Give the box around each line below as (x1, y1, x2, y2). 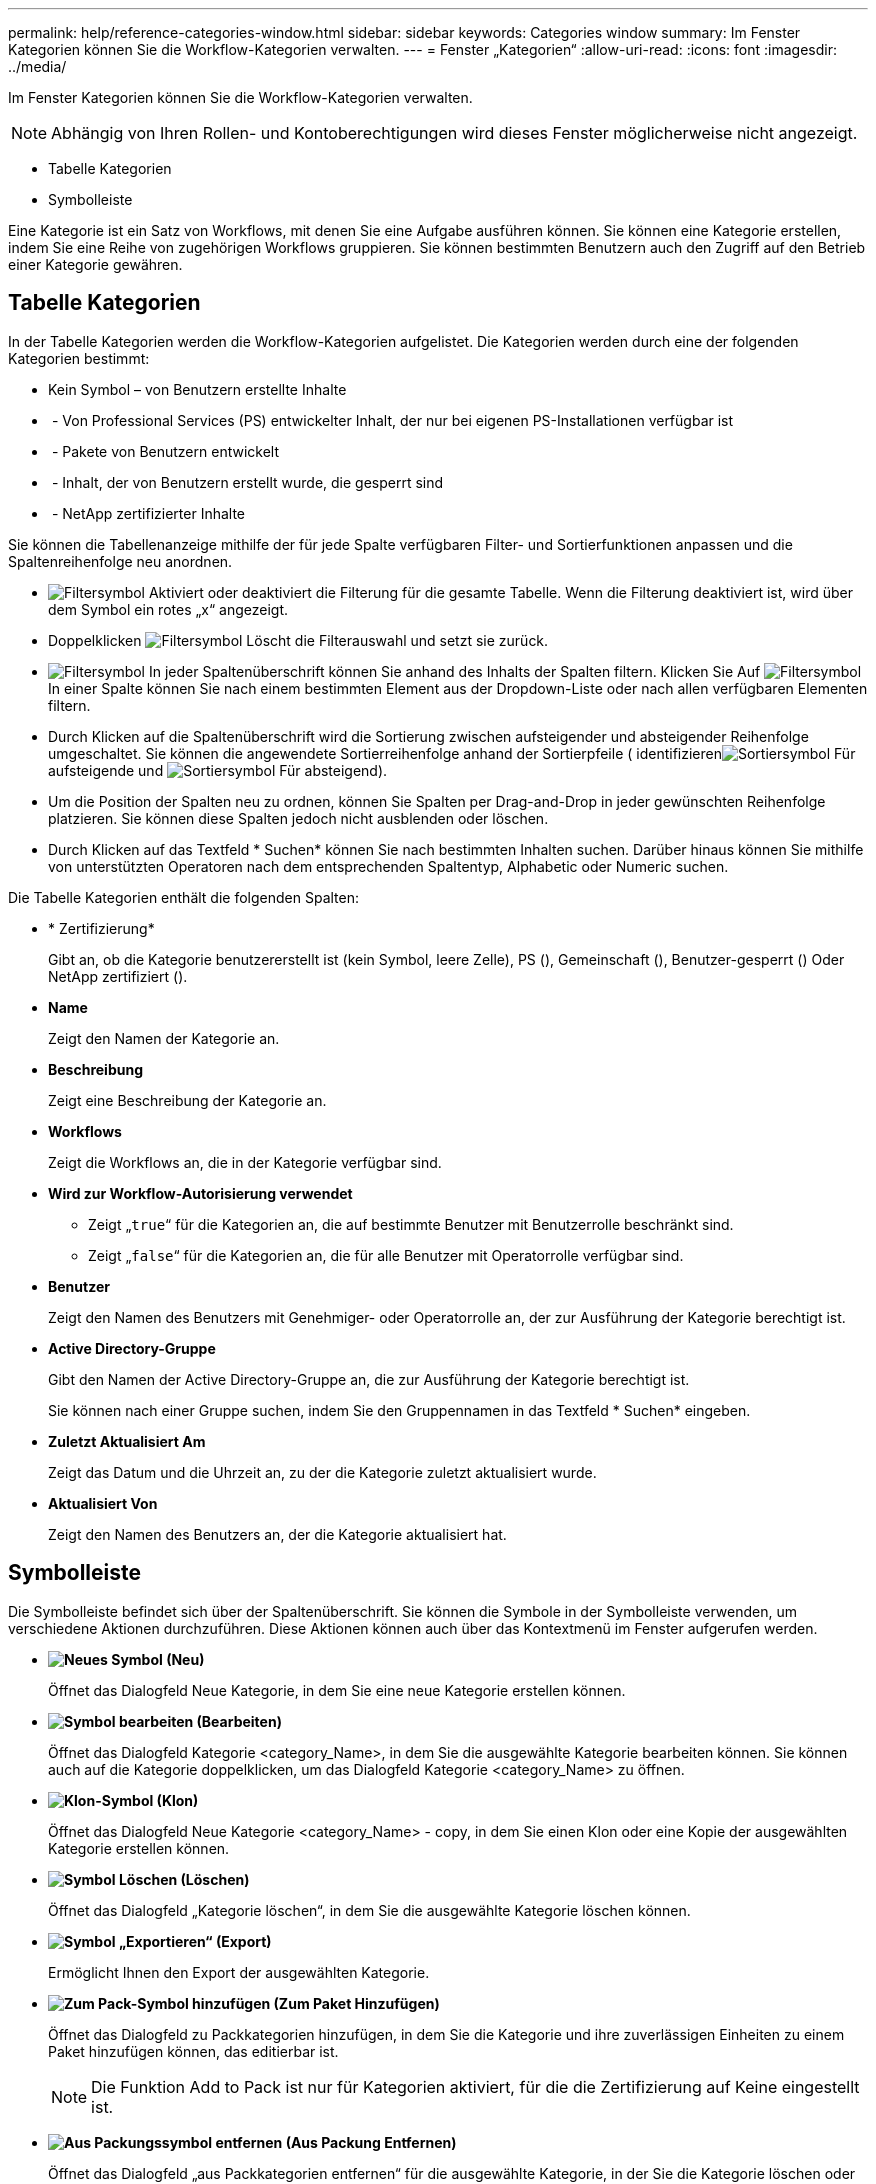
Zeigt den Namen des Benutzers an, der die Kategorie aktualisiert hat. (48, 1525, 507, 1543)
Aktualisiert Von (48, 1494, 158, 1512)
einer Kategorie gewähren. (8, 256, 183, 273)
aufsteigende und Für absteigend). (48, 761, 388, 779)
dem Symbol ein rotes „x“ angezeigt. (48, 600, 289, 618)
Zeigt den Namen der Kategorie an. (48, 1029, 280, 1047)
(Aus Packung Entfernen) (285, 2133, 457, 2151)
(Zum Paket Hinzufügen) (273, 1994, 440, 2012)
